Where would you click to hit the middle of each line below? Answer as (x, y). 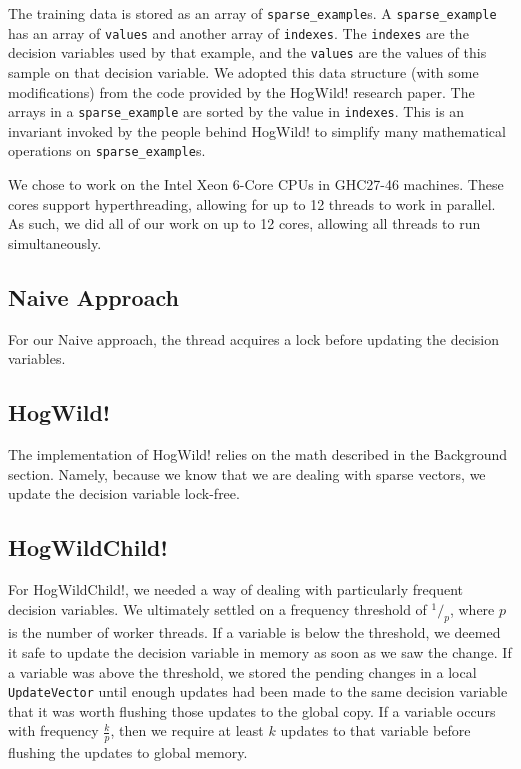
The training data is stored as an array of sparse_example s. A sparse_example (252, 13)
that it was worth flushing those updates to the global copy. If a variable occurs (252, 710)
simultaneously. (55, 242)
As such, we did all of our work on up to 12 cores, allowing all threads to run (244, 223)
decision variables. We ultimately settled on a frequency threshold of (217, 608)
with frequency (53, 730)
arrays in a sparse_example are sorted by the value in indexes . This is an (236, 111)
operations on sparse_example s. (107, 150)
